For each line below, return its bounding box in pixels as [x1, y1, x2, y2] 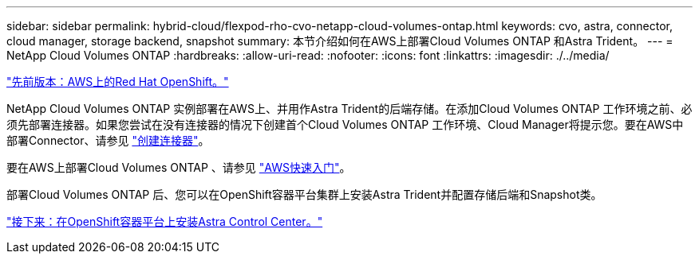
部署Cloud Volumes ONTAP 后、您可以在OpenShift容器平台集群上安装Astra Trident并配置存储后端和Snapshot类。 [6, 188, 602, 201]
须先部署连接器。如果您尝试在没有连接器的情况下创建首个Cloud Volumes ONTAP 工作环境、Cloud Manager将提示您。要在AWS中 [6, 118, 684, 131]
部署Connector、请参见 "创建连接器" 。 [6, 134, 210, 147]
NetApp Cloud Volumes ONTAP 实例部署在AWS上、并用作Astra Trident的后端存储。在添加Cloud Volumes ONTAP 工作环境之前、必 [6, 102, 693, 115]
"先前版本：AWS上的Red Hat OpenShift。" [6, 75, 229, 88]
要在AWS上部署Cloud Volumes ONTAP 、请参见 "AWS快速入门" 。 [6, 161, 351, 174]
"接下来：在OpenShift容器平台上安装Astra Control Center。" [6, 215, 323, 228]
